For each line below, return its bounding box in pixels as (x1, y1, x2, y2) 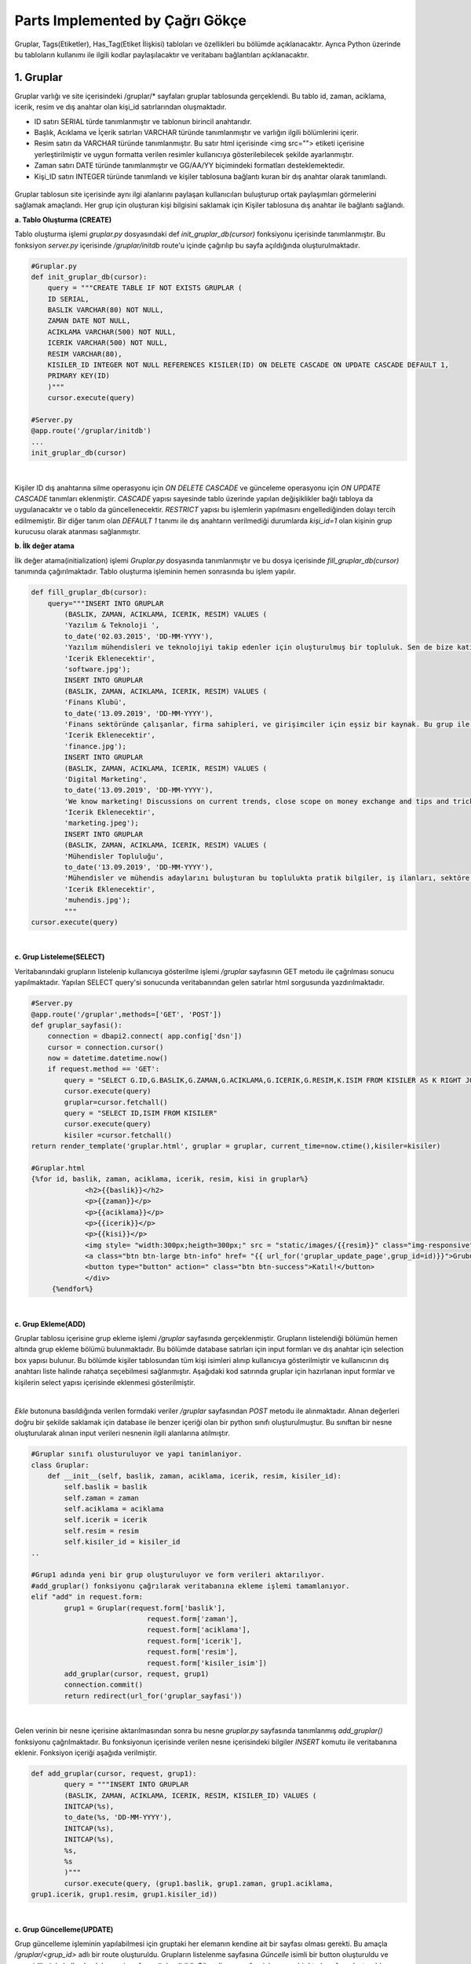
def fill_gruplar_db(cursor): (31, 588, 148, 597)
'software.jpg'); (64, 665, 131, 673)
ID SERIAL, (47, 295, 89, 303)
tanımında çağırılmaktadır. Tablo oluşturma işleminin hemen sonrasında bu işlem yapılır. (14, 566, 297, 577)
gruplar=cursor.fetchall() (64, 1097, 168, 1107)
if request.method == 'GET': (47, 1064, 160, 1074)
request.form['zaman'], (146, 1614, 239, 1623)
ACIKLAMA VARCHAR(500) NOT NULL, (47, 327, 177, 336)
